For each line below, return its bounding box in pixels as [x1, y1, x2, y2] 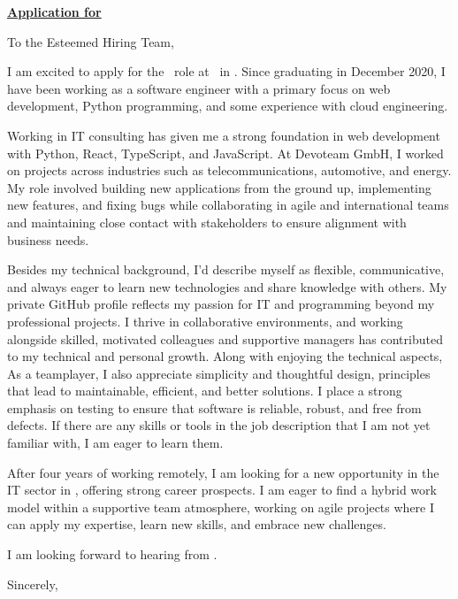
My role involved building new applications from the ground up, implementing [7, 178, 431, 196]
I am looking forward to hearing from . [7, 545, 218, 564]
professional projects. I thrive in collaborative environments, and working [7, 311, 403, 330]
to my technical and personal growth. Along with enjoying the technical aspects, [7, 347, 443, 365]
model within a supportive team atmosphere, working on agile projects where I [7, 497, 435, 516]
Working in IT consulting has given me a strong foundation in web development [7, 126, 440, 144]
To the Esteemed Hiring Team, [7, 32, 174, 50]
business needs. [7, 230, 89, 249]
